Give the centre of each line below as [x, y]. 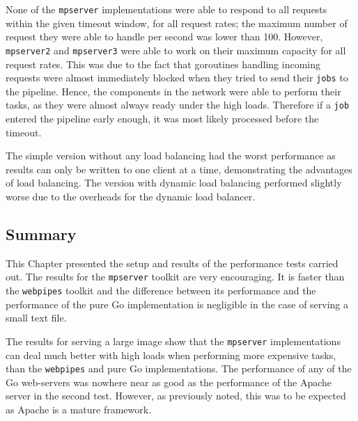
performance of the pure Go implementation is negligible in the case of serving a [177, 304]
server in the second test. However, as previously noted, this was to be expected [176, 396]
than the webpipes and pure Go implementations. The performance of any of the [179, 368]
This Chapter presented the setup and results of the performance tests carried [172, 263]
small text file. [36, 318]
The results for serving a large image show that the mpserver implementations [173, 341]
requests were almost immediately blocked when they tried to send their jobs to [177, 78]
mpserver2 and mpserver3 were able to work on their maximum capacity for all [176, 50]
